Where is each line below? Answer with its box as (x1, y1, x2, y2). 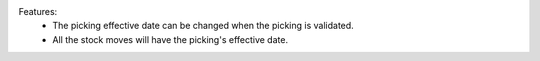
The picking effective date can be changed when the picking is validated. (52, 20, 354, 32)
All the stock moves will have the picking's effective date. (52, 33, 289, 45)
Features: (18, 6, 58, 17)
